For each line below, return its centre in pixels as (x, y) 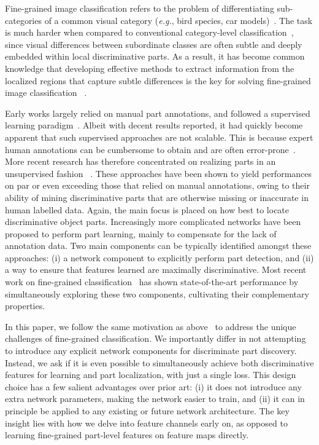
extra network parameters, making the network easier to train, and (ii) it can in (155, 399)
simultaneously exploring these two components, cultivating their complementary (157, 293)
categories (23, 20)
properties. (25, 306)
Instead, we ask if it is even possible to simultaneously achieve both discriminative (159, 362)
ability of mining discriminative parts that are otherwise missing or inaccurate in (157, 197)
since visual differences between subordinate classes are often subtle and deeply (154, 44)
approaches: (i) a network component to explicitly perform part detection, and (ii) (159, 257)
